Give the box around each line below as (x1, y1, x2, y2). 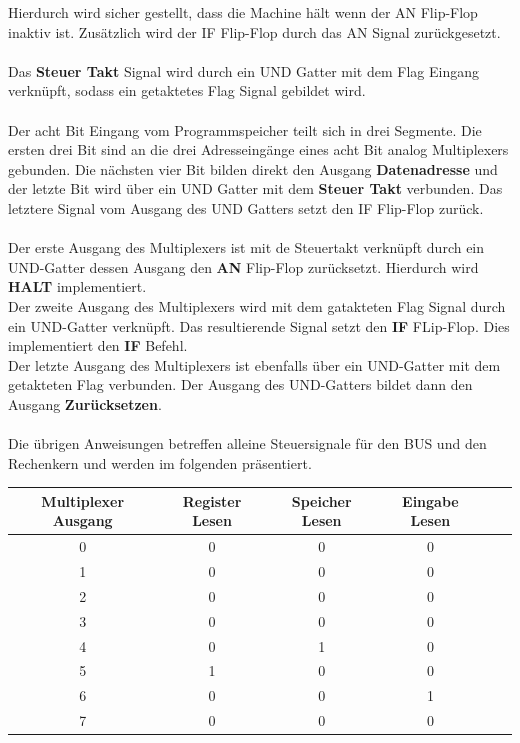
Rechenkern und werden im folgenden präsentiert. (8, 452, 312, 473)
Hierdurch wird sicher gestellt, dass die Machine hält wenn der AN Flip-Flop (8, 2, 478, 22)
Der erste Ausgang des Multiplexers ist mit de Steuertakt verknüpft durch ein (8, 237, 485, 258)
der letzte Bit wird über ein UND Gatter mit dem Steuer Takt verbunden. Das (8, 178, 503, 199)
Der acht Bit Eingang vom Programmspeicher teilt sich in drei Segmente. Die (8, 119, 482, 140)
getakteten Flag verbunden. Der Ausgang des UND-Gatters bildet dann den (8, 374, 473, 395)
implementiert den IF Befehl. (8, 335, 188, 356)
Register (182, 490, 242, 511)
